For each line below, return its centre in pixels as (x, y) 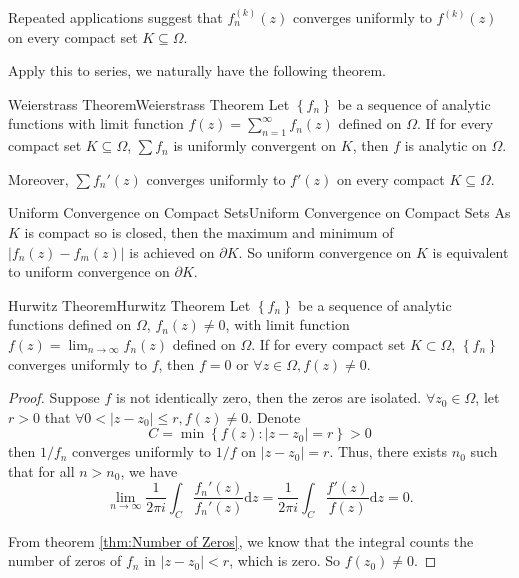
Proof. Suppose (54, 397)
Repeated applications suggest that (115, 17)
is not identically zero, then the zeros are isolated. (269, 397)
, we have (149, 470)
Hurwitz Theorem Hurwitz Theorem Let (129, 304)
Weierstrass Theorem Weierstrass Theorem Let (149, 103)
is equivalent (470, 251)
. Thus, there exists (388, 451)
